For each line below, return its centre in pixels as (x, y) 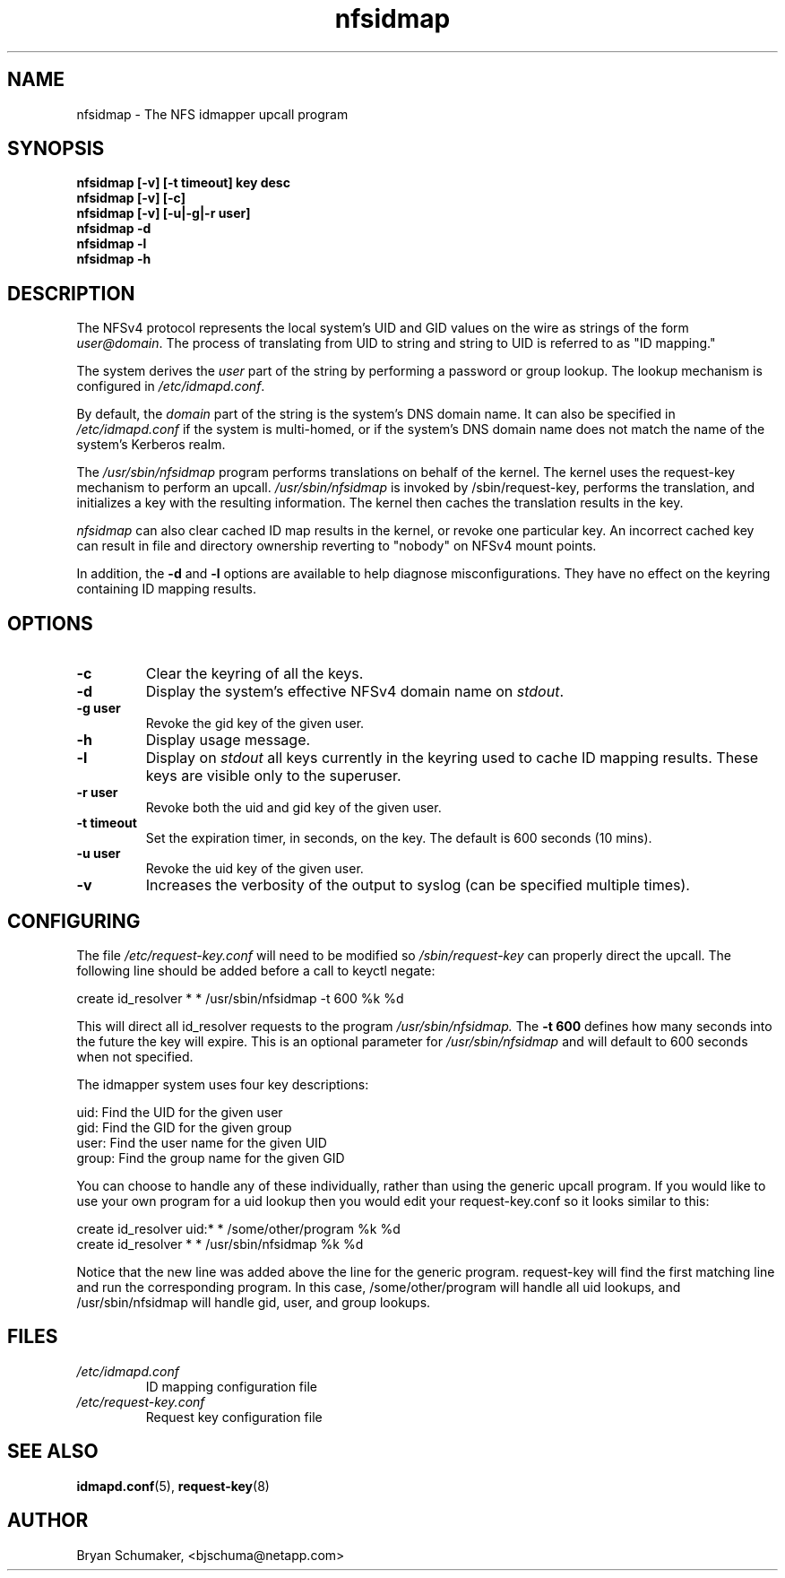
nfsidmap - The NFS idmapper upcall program (212, 114)
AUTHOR (48, 1521)
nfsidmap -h (114, 259)
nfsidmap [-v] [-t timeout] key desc (183, 183)
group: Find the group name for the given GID (211, 1157)
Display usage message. (228, 740)
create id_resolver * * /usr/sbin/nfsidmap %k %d (220, 1244)
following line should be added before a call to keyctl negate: (256, 970)
